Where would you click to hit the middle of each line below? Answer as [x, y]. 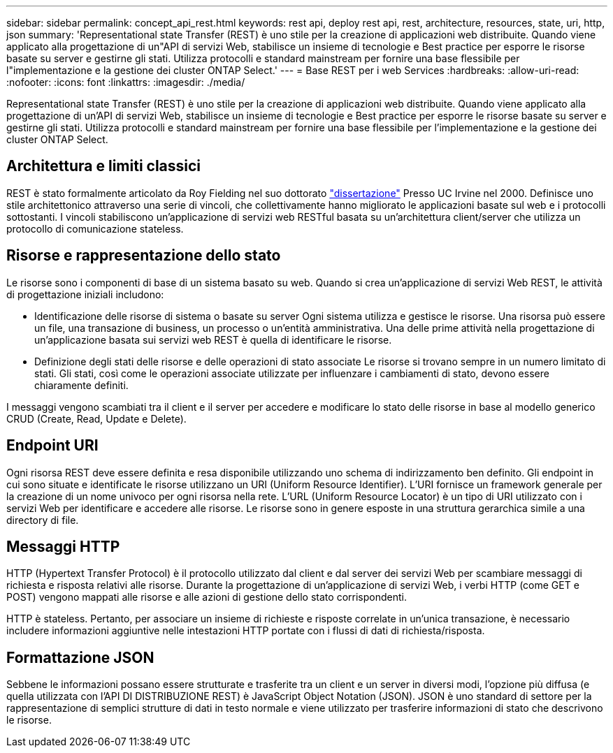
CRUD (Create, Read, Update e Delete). [96, 418]
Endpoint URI [52, 446]
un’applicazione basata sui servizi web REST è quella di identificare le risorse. [213, 339]
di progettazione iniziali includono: [85, 294]
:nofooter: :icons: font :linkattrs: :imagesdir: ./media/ [126, 82]
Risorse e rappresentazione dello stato [144, 256]
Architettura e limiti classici [104, 166]
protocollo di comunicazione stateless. [95, 228]
